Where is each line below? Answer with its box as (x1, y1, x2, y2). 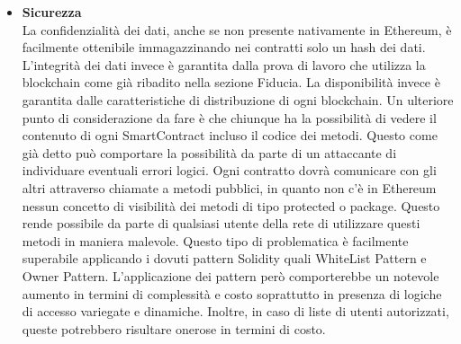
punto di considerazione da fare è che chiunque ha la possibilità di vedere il (22, 108, 437, 127)
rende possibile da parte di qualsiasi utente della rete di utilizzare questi (22, 214, 420, 233)
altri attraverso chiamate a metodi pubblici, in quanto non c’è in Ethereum (22, 178, 437, 197)
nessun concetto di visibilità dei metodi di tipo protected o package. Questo (22, 196, 440, 215)
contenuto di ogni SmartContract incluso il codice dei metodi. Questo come (22, 126, 438, 145)
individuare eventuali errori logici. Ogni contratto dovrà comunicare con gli (22, 161, 437, 180)
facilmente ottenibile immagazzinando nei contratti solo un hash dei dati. (22, 38, 426, 57)
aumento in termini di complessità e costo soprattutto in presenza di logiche (22, 284, 442, 303)
